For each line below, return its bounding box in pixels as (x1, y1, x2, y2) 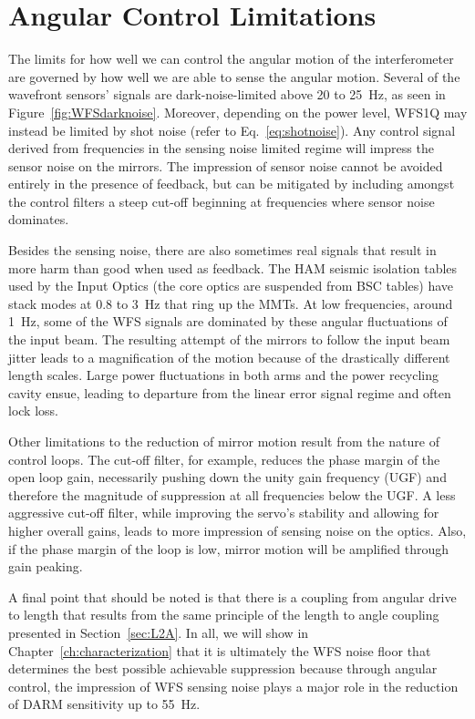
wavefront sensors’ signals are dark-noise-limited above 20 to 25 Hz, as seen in (8, 85, 446, 104)
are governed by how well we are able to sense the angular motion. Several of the (8, 67, 460, 86)
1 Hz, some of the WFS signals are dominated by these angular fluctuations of (8, 312, 448, 331)
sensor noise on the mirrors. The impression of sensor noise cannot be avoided (8, 156, 443, 175)
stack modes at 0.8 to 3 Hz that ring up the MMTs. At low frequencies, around (8, 293, 453, 313)
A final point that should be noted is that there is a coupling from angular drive (8, 587, 457, 606)
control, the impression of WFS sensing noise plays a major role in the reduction (8, 676, 459, 695)
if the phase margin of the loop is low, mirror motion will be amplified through (8, 539, 449, 558)
